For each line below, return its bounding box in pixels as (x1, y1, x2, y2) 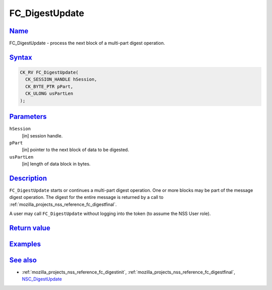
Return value (9, 224, 50, 232)
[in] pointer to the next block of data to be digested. (22, 147, 129, 153)
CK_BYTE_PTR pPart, (25, 84, 74, 89)
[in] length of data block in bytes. (22, 161, 91, 167)
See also (9, 256, 37, 264)
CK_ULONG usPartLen (25, 91, 74, 97)
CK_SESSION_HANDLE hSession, (25, 77, 98, 83)
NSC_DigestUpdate (22, 276, 62, 282)
